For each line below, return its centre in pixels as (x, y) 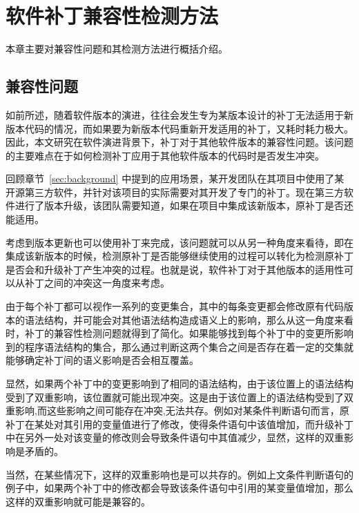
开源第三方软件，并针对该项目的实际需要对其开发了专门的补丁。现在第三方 (175, 192)
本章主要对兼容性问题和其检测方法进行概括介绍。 (117, 49)
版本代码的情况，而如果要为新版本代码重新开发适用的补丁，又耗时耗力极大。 (179, 128)
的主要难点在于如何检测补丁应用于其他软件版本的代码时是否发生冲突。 (165, 155)
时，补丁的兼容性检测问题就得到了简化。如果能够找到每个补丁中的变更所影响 (179, 333)
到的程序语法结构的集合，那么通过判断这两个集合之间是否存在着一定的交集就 (179, 346)
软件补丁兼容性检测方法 (112, 16)
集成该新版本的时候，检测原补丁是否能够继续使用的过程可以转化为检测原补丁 (179, 256)
